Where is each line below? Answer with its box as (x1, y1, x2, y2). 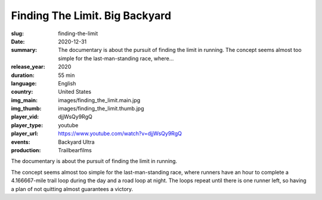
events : (11, 138, 30, 146)
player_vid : (11, 113, 39, 121)
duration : (11, 72, 35, 79)
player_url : (11, 130, 39, 137)
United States (58, 88, 92, 96)
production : (11, 147, 41, 154)
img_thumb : (11, 105, 42, 112)
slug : (11, 30, 24, 37)
